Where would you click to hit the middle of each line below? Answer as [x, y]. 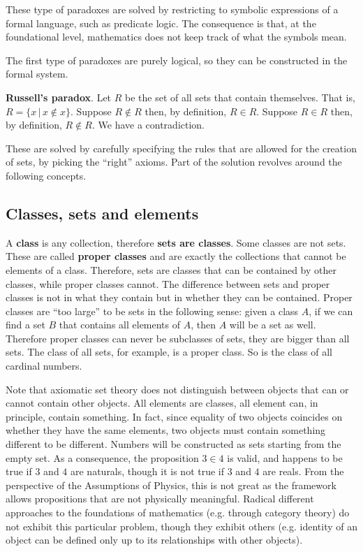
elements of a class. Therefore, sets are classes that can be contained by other [171, 269]
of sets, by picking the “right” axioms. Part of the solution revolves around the [174, 162]
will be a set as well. [273, 325]
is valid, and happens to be [285, 457]
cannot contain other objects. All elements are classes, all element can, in [162, 403]
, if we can [331, 311]
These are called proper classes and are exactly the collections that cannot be [176, 256]
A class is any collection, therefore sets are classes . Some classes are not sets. [176, 242]
